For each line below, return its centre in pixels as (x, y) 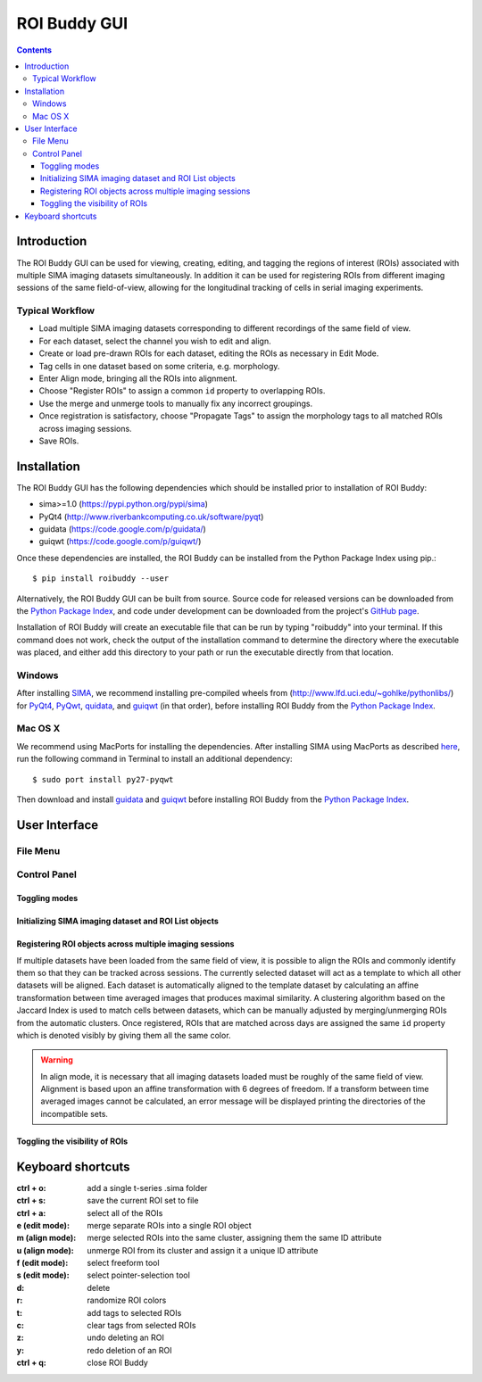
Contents (34, 50)
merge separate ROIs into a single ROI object (169, 1225)
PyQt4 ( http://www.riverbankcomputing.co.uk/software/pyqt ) (151, 517)
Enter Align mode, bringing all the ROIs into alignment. (138, 378)
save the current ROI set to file (143, 1201)
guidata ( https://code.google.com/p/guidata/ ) (123, 529)
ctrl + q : (31, 1363)
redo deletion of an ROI (130, 1350)
